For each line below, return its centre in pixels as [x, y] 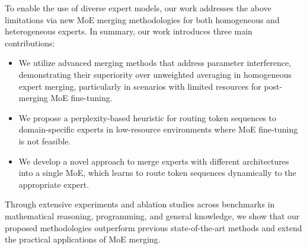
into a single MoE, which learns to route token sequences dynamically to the [157, 173]
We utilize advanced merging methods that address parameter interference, [155, 63]
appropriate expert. [54, 184]
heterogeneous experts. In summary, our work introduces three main [129, 31]
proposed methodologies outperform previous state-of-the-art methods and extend [153, 227]
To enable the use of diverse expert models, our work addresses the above [138, 8]
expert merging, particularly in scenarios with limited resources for [140, 86]
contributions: [30, 42]
